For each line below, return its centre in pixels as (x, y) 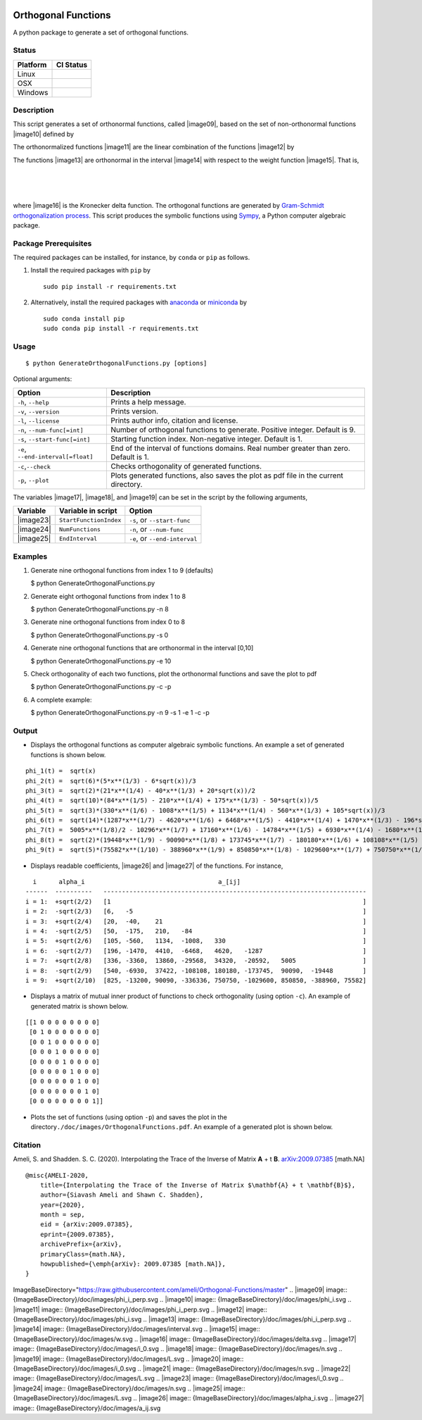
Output (25, 730)
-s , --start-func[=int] (54, 439)
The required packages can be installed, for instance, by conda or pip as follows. (132, 258)
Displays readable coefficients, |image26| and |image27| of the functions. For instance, (157, 866)
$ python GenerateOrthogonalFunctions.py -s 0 (100, 635)
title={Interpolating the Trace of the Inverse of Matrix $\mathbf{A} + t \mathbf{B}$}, (198, 1185)
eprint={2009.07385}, (77, 1234)
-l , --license (38, 421)
